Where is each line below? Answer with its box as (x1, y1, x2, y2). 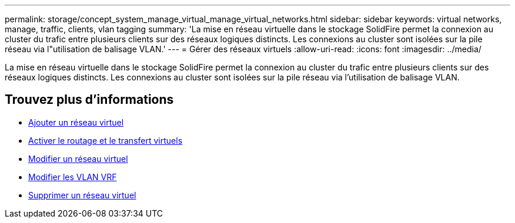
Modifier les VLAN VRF (28, 171, 117, 182)
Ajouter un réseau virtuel (28, 117, 124, 127)
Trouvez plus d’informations (5, 92, 174, 107)
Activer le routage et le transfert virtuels (28, 135, 183, 146)
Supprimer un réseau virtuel (28, 190, 136, 200)
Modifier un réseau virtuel (28, 153, 128, 164)
